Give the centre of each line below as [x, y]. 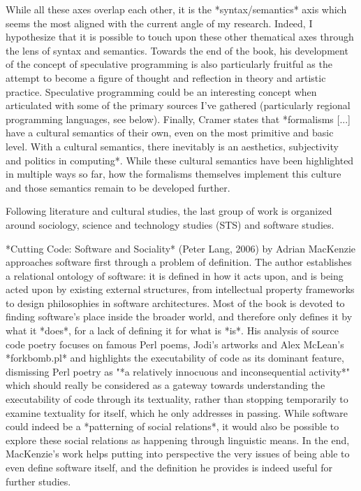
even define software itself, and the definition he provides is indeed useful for [169, 467]
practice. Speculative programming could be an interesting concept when [161, 91]
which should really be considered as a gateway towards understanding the [165, 385]
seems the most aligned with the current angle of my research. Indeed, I [159, 23]
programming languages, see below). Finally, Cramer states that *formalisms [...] [178, 119]
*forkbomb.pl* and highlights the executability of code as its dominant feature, [175, 358]
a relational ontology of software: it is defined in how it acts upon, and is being [175, 275]
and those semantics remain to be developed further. [118, 187]
